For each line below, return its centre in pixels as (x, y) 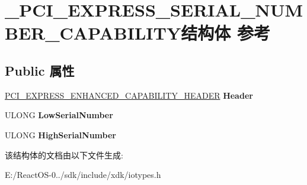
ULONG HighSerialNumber (60, 134)
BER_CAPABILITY (93, 33)
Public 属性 (40, 70)
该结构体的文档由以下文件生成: (64, 155)
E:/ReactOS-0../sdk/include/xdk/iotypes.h (83, 175)
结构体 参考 (226, 33)
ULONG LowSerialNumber (59, 115)
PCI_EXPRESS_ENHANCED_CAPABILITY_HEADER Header (129, 95)
